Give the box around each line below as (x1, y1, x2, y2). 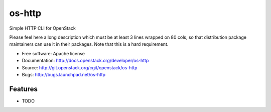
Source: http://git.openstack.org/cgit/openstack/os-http (22, 64, 138, 70)
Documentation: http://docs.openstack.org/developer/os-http (22, 58, 149, 64)
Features (9, 84, 38, 93)
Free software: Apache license (22, 50, 85, 56)
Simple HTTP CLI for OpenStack (9, 25, 76, 31)
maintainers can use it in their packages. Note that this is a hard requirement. (9, 41, 169, 47)
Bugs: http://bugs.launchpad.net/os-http (22, 71, 105, 77)
